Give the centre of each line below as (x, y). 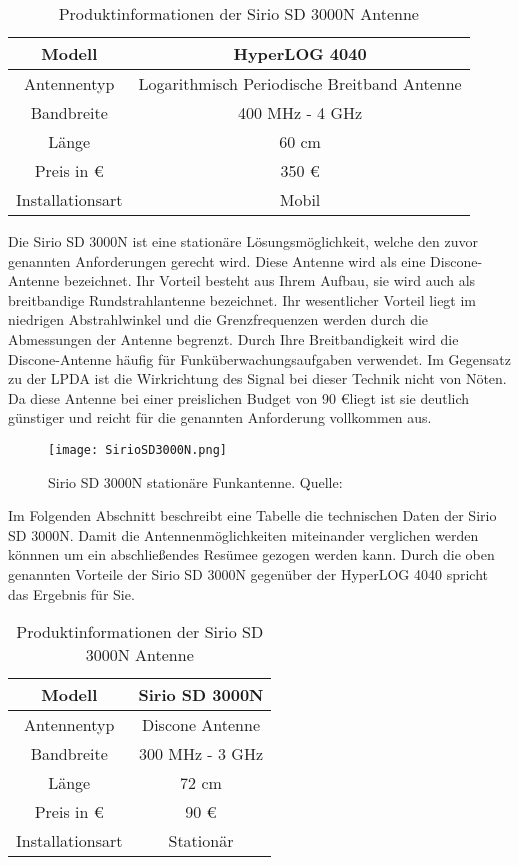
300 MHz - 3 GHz (201, 754)
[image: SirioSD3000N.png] (137, 449)
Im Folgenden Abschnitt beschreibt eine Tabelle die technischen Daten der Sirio (252, 515)
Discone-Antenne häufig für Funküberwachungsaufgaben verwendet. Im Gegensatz (259, 358)
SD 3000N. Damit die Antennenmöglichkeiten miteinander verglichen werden (243, 534)
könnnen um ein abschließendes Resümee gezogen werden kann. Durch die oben (251, 554)
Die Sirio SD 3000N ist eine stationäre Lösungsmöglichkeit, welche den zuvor (243, 241)
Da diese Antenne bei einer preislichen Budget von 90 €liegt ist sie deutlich (239, 397)
